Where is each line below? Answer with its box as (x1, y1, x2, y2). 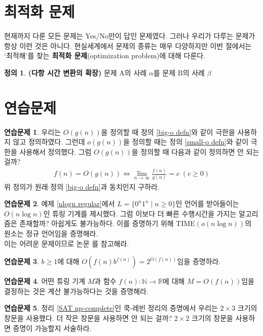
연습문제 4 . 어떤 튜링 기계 (4, 276, 86, 286)
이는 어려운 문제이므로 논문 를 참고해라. (4, 238, 129, 248)
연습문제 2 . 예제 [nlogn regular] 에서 (4, 198, 115, 209)
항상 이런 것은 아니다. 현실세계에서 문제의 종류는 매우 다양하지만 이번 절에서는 (4, 40, 252, 51)
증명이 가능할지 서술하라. (13, 322, 92, 333)
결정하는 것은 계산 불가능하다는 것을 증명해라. (4, 285, 148, 296)
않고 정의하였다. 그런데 (13, 136, 85, 147)
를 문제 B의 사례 (153, 67, 205, 78)
